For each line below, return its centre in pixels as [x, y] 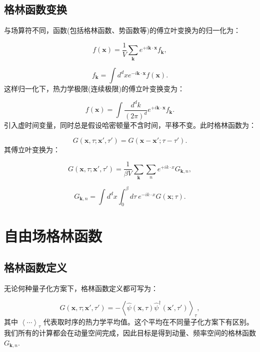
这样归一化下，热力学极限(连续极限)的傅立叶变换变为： [94, 88]
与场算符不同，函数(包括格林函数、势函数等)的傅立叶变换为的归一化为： [122, 30]
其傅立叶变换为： [32, 149]
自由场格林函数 [53, 235]
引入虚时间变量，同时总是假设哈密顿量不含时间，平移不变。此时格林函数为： [130, 125]
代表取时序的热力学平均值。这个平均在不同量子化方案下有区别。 [148, 322]
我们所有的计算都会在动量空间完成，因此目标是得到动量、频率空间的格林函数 [130, 333]
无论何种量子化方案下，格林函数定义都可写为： [81, 288]
